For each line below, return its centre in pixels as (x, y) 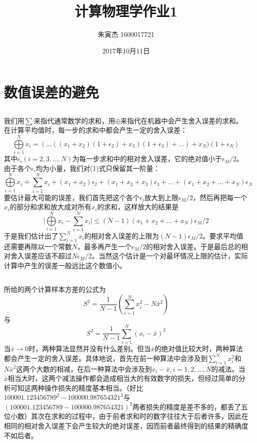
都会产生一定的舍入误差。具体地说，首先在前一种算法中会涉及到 (106, 358)
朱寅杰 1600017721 (126, 34)
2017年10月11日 (126, 50)
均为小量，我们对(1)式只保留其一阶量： (98, 168)
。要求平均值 (223, 235)
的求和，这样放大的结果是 (138, 207)
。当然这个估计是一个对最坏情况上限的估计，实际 (170, 256)
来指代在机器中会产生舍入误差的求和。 (182, 120)
